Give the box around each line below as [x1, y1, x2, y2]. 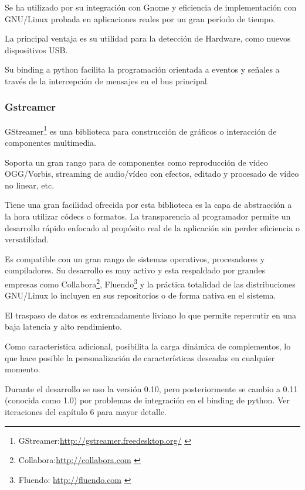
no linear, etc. [5, 179, 55, 191]
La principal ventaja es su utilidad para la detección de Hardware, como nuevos [5, 32, 291, 44]
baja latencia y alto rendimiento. [5, 320, 122, 333]
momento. [5, 363, 40, 375]
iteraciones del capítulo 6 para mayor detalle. [5, 405, 167, 417]
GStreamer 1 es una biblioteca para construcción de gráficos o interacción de [5, 123, 277, 137]
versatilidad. [5, 233, 49, 245]
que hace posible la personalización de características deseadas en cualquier [5, 351, 275, 364]
